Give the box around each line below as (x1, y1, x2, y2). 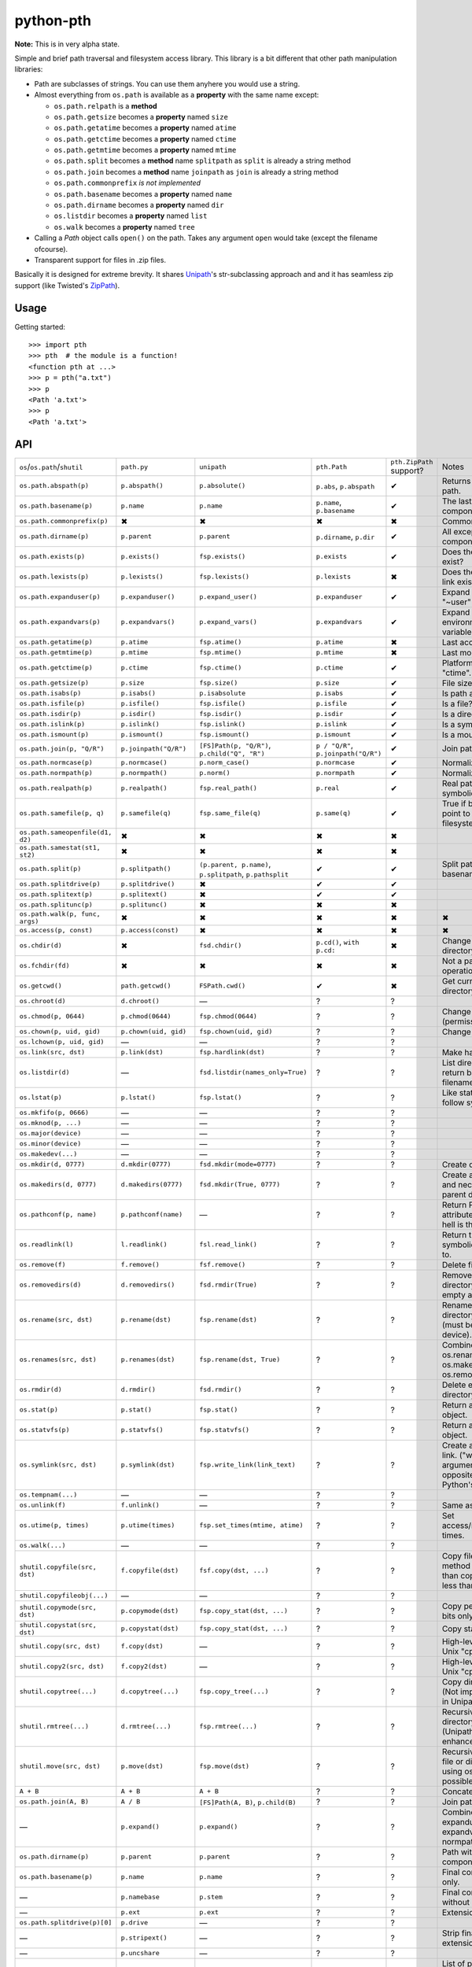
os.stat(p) (19, 1405, 59, 1414)
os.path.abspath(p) (19, 482, 90, 490)
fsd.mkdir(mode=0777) (199, 1161, 277, 1168)
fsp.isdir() (199, 710, 242, 718)
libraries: (14, 65, 43, 74)
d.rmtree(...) (120, 1722, 171, 1731)
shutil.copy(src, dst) (19, 1642, 101, 1651)
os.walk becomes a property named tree (53, 222, 196, 231)
